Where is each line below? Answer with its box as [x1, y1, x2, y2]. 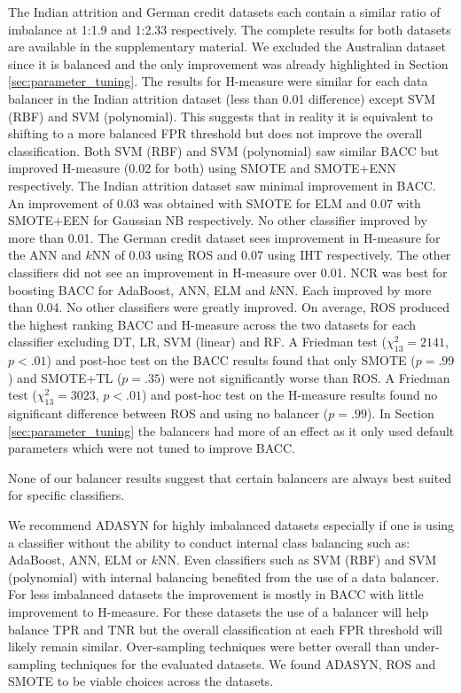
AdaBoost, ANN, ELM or [8, 550, 148, 569]
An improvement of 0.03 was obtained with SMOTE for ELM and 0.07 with [8, 193, 421, 212]
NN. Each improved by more [276, 280, 432, 299]
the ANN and [8, 245, 82, 264]
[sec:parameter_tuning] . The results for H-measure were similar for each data [8, 72, 428, 90]
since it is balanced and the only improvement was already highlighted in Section [8, 54, 449, 73]
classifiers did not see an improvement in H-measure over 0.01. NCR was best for [8, 262, 448, 281]
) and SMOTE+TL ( [8, 368, 122, 386]
